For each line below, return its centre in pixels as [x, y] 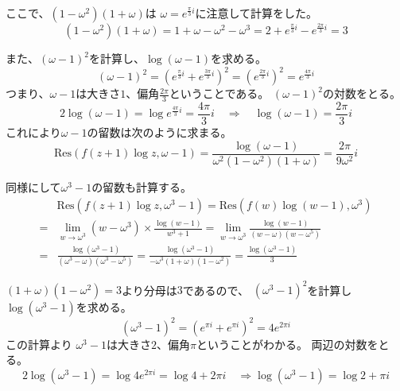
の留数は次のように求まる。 [159, 132]
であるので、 [216, 290]
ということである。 [219, 93]
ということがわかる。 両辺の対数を [287, 344]
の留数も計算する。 [142, 187]
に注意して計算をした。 [256, 13]
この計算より [39, 344]
